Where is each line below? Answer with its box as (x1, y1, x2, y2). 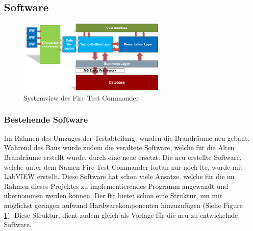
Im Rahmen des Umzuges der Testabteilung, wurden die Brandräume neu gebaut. (4, 132, 250, 143)
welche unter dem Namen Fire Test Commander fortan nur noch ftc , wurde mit (4, 161, 243, 172)
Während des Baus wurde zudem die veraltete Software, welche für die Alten (4, 142, 235, 153)
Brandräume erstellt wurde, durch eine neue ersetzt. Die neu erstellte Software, (4, 152, 242, 162)
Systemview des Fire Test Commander (24, 92, 139, 103)
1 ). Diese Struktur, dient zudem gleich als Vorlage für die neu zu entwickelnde (4, 209, 238, 220)
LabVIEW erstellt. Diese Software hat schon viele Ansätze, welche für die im (4, 171, 235, 181)
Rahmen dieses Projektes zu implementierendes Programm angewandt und (4, 180, 228, 191)
